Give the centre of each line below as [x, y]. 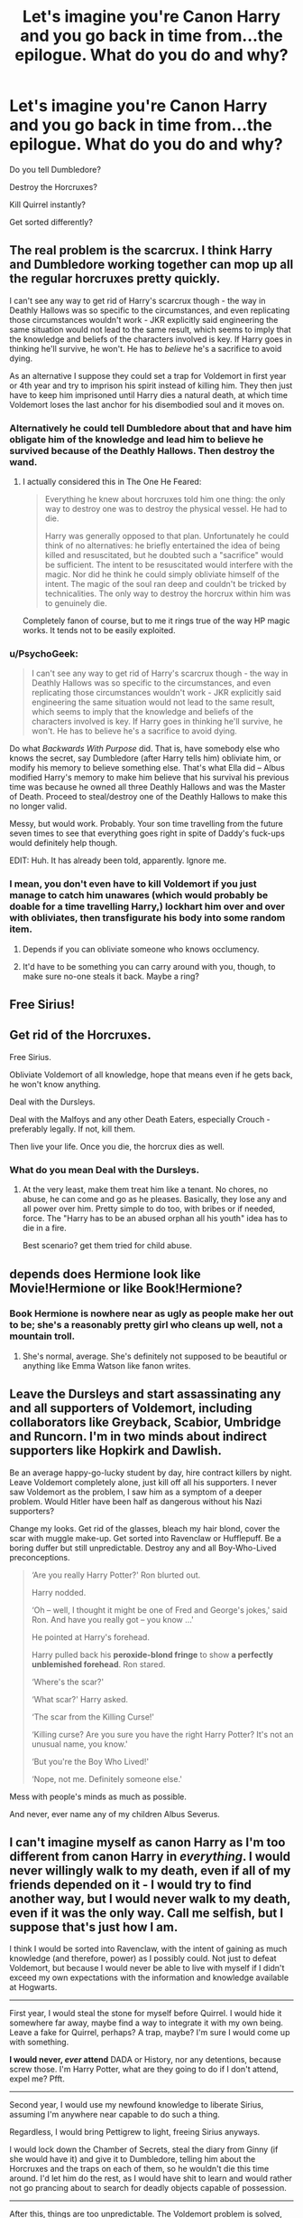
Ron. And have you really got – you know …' [112, 1619]
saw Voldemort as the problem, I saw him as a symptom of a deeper [136, 1492]
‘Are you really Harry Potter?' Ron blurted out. [116, 1575]
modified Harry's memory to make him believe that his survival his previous [149, 777]
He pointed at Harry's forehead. [91, 1637]
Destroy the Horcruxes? [53, 186]
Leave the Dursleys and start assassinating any [145, 1394]
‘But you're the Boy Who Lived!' [90, 1761]
